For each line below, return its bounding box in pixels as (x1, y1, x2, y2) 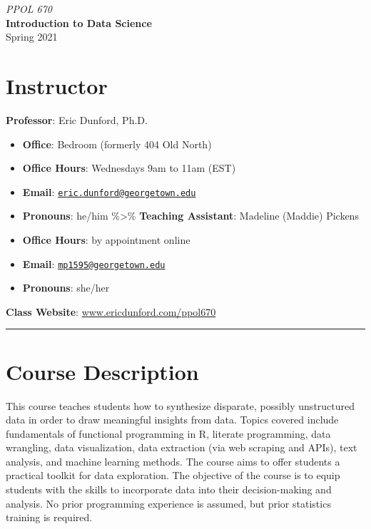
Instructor (6, 71, 108, 100)
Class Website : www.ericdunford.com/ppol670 (6, 304, 216, 319)
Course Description (6, 356, 199, 386)
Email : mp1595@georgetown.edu (22, 256, 166, 271)
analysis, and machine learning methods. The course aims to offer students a (6, 453, 340, 468)
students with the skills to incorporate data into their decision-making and (6, 482, 332, 497)
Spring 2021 (6, 29, 58, 44)
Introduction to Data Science (6, 15, 152, 30)
